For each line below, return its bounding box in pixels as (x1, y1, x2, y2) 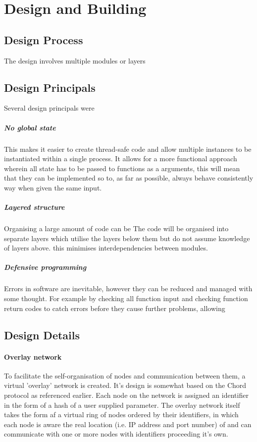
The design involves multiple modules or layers (4, 55, 146, 65)
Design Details (4, 327, 80, 342)
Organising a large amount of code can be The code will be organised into (4, 223, 229, 234)
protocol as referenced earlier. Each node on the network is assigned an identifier (4, 389, 249, 400)
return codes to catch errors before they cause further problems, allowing (4, 303, 225, 313)
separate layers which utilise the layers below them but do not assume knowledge (4, 233, 250, 243)
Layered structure (4, 202, 65, 212)
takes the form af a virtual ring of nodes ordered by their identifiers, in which (4, 409, 239, 420)
